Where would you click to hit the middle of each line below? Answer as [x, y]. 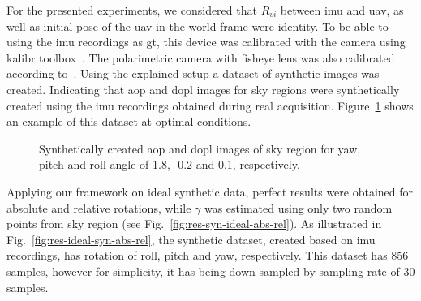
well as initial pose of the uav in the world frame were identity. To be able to [198, 26]
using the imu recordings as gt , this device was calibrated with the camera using [206, 42]
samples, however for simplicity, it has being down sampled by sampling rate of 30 [211, 271]
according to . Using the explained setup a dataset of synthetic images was [193, 73]
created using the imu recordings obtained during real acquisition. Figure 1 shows [210, 105]
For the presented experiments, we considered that [132, 10]
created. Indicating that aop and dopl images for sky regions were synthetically [203, 89]
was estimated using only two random [298, 207]
